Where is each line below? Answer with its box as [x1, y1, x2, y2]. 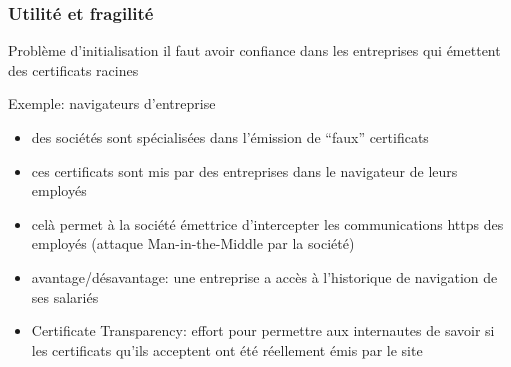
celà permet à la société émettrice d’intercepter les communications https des [31, 213, 504, 234]
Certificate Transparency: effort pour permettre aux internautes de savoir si [31, 320, 495, 341]
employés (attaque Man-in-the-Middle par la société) [31, 233, 355, 254]
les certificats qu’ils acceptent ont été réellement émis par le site [31, 339, 423, 360]
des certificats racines [8, 59, 139, 80]
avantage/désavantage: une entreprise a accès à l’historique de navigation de [31, 266, 498, 287]
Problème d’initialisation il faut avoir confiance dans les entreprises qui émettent [8, 40, 501, 61]
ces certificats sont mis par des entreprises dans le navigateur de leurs [31, 160, 458, 181]
